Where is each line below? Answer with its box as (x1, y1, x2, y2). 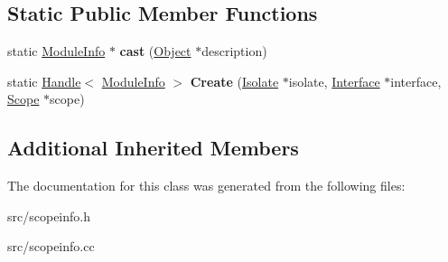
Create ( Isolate (190, 71, 279, 90)
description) (201, 42, 267, 61)
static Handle (7, 71, 81, 90)
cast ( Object (119, 42, 191, 61)
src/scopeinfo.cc (7, 237, 95, 256)
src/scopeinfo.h (7, 206, 90, 225)
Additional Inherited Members (7, 134, 299, 162)
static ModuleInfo (7, 42, 106, 61)
